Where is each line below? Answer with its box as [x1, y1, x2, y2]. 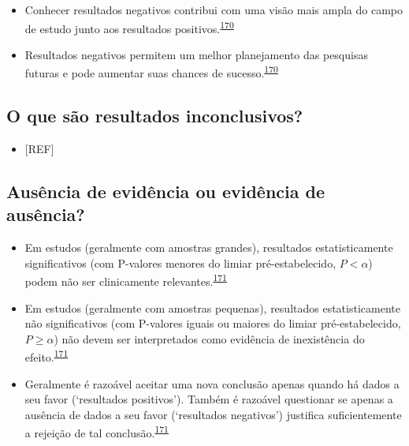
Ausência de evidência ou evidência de [6, 178, 325, 203]
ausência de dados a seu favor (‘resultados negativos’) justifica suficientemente [24, 406, 402, 422]
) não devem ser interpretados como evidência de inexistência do [54, 330, 365, 347]
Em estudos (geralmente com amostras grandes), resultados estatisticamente [24, 239, 393, 256]
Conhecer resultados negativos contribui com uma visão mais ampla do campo [24, 2, 403, 17]
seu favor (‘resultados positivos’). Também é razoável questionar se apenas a [24, 391, 393, 407]
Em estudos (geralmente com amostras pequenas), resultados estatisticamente [24, 299, 400, 316]
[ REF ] [24, 140, 54, 156]
